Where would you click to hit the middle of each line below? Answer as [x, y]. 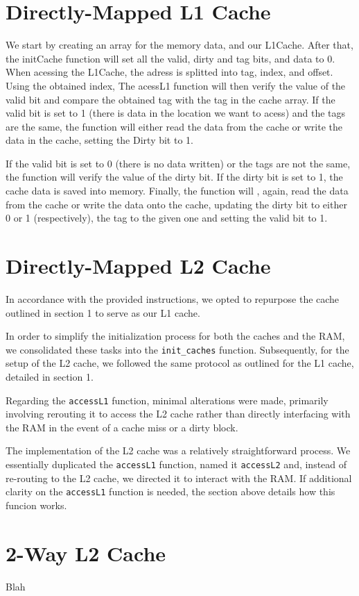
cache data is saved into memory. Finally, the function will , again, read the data [177, 191]
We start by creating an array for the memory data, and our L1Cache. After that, [179, 45]
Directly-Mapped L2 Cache [138, 266]
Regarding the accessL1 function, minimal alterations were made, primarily [167, 400]
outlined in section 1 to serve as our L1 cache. [103, 312]
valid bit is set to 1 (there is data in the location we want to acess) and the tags [176, 113]
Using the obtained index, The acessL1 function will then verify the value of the [176, 85]
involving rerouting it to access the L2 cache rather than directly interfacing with [178, 414]
